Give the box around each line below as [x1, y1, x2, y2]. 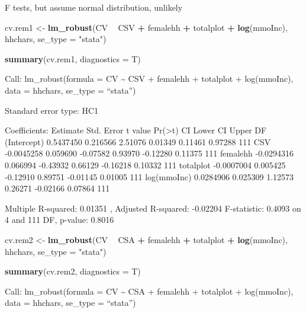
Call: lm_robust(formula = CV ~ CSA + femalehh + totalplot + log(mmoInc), [5, 285, 294, 297]
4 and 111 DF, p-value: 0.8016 [5, 213, 114, 226]
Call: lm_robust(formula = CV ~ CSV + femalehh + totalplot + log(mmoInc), [5, 72, 294, 85]
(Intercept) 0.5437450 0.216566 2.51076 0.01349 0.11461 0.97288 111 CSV [5, 135, 271, 148]
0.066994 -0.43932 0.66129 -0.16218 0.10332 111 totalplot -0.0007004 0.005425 [5, 158, 286, 171]
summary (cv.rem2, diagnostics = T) [5, 265, 141, 277]
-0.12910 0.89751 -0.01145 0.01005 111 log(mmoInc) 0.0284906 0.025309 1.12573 [5, 170, 294, 183]
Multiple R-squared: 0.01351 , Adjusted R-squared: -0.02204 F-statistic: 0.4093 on [5, 202, 301, 214]
